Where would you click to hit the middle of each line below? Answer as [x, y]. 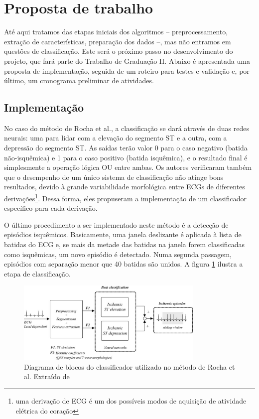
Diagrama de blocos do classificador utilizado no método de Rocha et [129, 366]
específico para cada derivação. [51, 208]
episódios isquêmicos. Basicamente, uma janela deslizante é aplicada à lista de [123, 234]
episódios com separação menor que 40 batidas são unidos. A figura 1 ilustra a [124, 264]
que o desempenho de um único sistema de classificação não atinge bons [114, 177]
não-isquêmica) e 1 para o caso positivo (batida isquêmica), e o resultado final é [126, 157]
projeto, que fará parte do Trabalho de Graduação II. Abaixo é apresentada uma [127, 61]
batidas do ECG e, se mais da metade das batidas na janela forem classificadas [125, 244]
